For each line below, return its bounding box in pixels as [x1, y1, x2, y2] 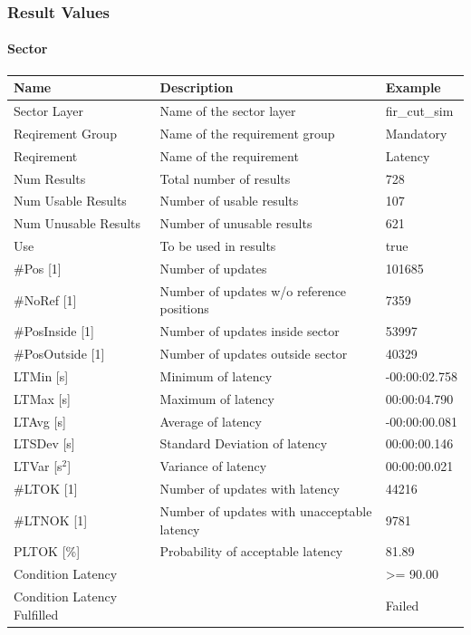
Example [385, 78, 441, 97]
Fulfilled [14, 604, 59, 623]
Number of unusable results [159, 214, 312, 233]
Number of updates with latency [159, 479, 341, 498]
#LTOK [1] [14, 479, 78, 498]
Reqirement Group [14, 123, 117, 142]
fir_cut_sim [385, 101, 454, 120]
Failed [385, 595, 419, 614]
